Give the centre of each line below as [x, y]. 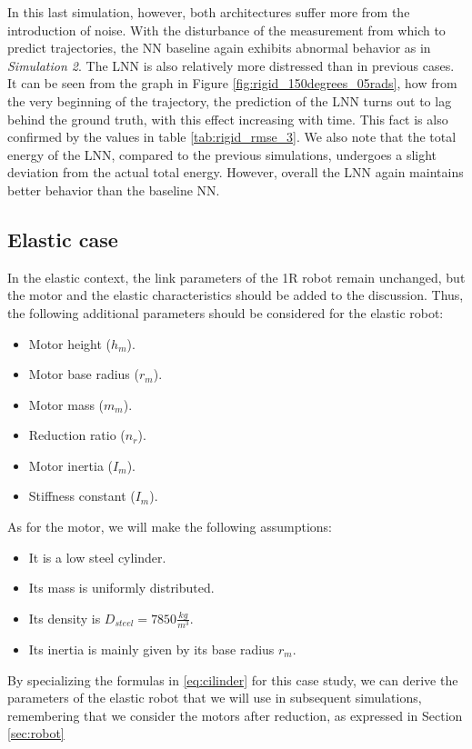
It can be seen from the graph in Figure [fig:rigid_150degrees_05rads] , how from [232, 83]
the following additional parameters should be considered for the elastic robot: [226, 312]
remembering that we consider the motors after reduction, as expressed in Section [235, 715]
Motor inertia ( [71, 465]
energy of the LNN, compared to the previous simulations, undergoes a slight [222, 154]
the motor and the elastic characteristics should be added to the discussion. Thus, [236, 295]
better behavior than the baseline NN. [114, 190]
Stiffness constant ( [82, 496]
